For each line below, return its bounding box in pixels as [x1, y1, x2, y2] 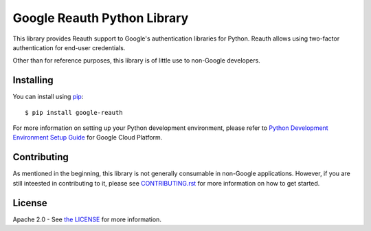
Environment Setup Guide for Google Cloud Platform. [12, 133, 163, 142]
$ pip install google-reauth [25, 109, 123, 116]
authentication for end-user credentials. [12, 43, 126, 52]
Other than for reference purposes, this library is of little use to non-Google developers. [12, 56, 260, 65]
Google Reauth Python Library [12, 10, 189, 25]
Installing [12, 74, 54, 86]
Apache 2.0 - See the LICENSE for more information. [12, 215, 161, 223]
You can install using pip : [12, 93, 84, 101]
